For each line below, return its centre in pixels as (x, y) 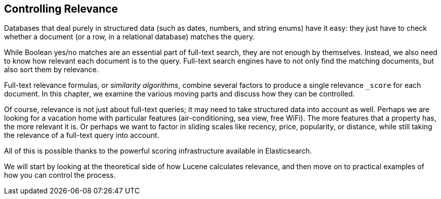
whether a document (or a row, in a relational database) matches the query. (130, 37)
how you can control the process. (60, 175)
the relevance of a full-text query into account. (82, 135)
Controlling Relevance (61, 9)
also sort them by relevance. (51, 70)
